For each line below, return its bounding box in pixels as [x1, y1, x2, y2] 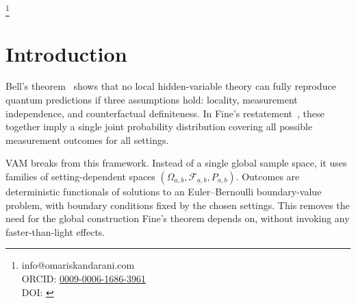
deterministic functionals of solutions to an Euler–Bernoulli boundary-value [5, 184, 322, 199]
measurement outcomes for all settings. [5, 132, 169, 147]
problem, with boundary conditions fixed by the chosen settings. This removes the [5, 197, 350, 212]
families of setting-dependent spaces [5, 169, 155, 184]
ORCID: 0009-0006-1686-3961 [21, 271, 147, 285]
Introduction [5, 39, 127, 67]
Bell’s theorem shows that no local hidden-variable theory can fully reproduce [5, 79, 336, 93]
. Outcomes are [236, 169, 300, 184]
